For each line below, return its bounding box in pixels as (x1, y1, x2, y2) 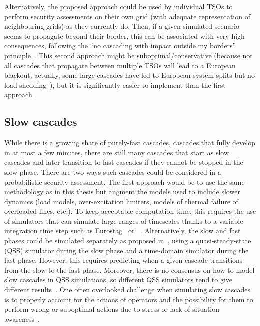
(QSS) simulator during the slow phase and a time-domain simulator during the (4, 245, 249, 255)
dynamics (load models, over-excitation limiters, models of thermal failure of (4, 196, 238, 206)
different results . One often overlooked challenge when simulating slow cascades (4, 284, 251, 295)
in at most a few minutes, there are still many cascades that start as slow (4, 147, 229, 157)
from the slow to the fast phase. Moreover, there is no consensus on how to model (4, 264, 255, 275)
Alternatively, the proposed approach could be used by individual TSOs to (4, 1, 233, 11)
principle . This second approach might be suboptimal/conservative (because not (4, 50, 253, 60)
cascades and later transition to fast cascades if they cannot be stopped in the (4, 157, 243, 167)
